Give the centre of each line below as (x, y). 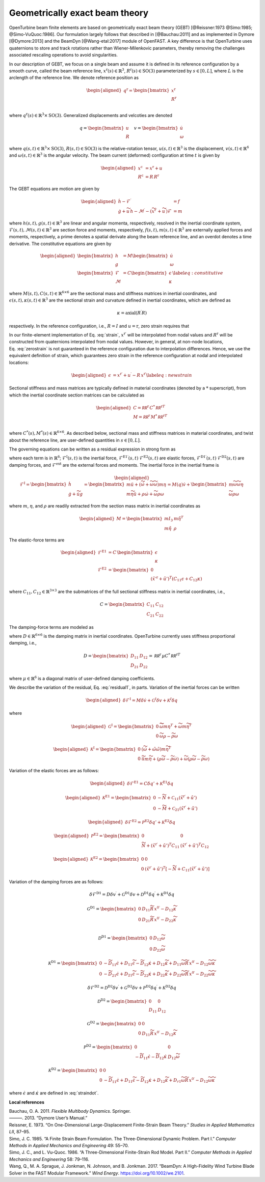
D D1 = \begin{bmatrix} (123, 938)
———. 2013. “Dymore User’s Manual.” (48, 1118)
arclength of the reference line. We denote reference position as (74, 78)
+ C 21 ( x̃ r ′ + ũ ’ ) (183, 809)
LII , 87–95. (20, 1132)
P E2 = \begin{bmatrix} (115, 835)
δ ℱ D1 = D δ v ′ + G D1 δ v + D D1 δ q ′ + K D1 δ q (132, 894)
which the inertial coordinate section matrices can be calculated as (77, 395)
